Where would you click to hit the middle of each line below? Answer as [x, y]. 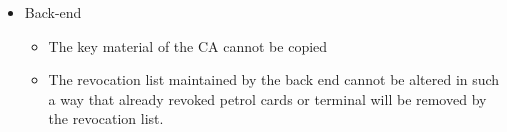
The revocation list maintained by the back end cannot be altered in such [274, 79]
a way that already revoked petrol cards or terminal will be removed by [267, 98]
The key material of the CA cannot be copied [188, 45]
